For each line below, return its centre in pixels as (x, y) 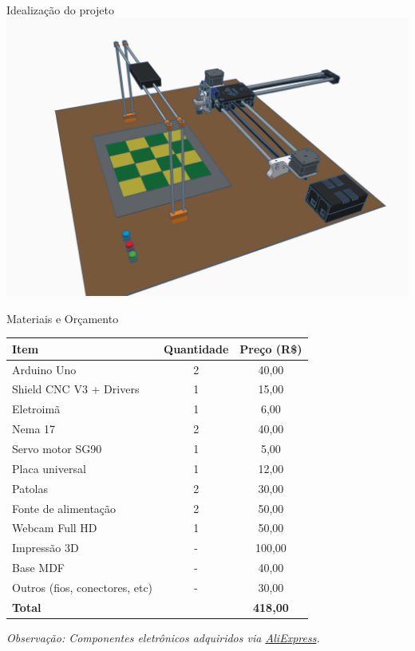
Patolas (30, 488)
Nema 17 (34, 429)
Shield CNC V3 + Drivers (76, 389)
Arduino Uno (44, 369)
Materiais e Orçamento (63, 318)
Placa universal (49, 468)
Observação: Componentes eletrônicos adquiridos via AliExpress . (163, 637)
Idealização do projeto (60, 10)
